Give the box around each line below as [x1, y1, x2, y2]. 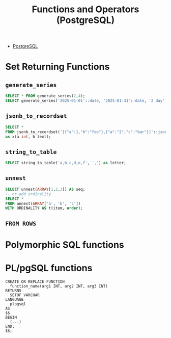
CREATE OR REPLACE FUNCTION [5, 279, 65, 284]
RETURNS [5, 288, 22, 293]
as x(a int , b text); [5, 134, 51, 139]
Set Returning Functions [5, 61, 110, 72]
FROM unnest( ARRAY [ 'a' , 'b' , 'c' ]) [5, 201, 81, 206]
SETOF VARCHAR [10, 292, 40, 298]
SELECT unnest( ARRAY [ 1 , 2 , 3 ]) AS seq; [5, 187, 85, 192]
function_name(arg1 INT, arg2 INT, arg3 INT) [10, 283, 108, 289]
